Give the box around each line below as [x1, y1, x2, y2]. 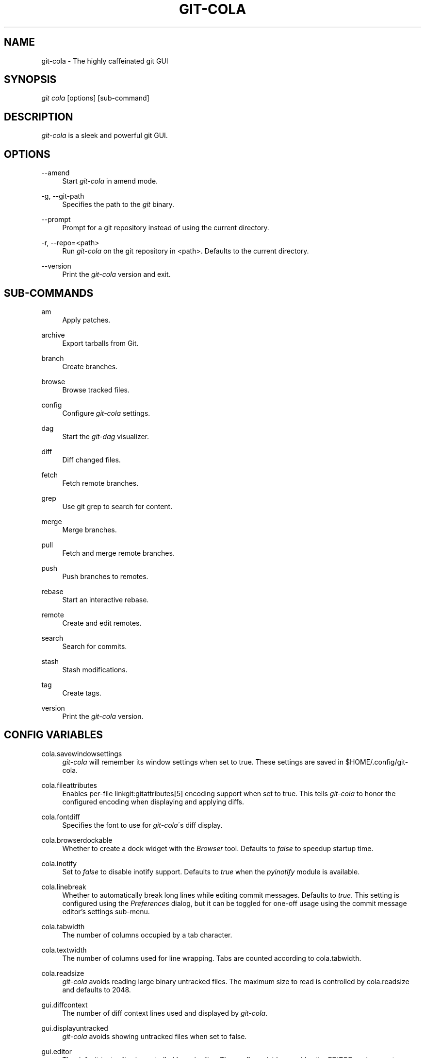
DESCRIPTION [4, 110, 73, 123]
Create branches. [62, 362, 118, 371]
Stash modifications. [62, 665, 128, 674]
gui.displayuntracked [41, 1024, 108, 1032]
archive [41, 330, 65, 339]
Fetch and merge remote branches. [62, 548, 175, 557]
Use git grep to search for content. [62, 502, 173, 511]
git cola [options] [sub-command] [41, 94, 149, 102]
